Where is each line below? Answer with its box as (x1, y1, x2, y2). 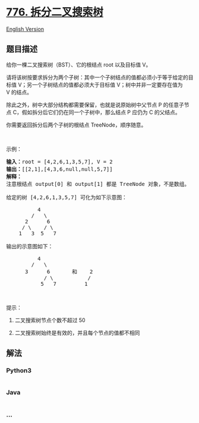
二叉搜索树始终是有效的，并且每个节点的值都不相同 (14, 329, 140, 336)
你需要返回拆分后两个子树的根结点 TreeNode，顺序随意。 (6, 121, 147, 128)
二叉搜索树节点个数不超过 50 (14, 316, 86, 324)
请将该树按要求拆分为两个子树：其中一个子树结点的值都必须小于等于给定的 (6, 74, 188, 81)
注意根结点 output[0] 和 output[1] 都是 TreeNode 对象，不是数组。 (6, 181, 190, 187)
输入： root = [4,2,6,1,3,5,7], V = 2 (6, 158, 113, 165)
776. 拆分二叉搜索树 (6, 5, 104, 19)
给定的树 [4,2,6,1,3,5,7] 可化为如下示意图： (6, 194, 128, 201)
